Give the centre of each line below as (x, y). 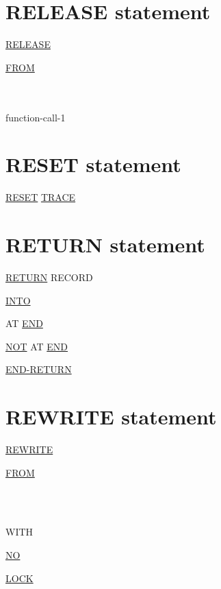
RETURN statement (105, 244)
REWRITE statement (111, 417)
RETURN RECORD (49, 277)
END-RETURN (39, 369)
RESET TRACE (41, 197)
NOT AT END (37, 346)
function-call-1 (36, 117)
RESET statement (93, 164)
